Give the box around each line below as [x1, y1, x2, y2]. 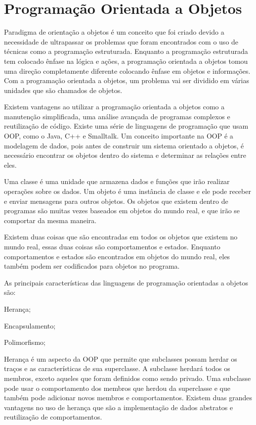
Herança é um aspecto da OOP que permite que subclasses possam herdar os [4, 353, 237, 364]
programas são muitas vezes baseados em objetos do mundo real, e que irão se [4, 205, 240, 216]
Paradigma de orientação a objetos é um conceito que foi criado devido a [4, 27, 224, 37]
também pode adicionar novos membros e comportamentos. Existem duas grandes [4, 392, 253, 403]
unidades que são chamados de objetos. [4, 85, 123, 95]
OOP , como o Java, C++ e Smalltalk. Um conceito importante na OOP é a [4, 131, 233, 141]
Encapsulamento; [4, 320, 56, 331]
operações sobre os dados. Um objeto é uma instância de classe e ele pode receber [4, 186, 251, 196]
